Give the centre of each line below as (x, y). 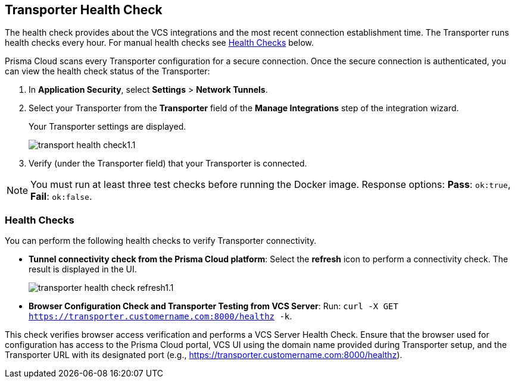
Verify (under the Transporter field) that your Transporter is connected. (168, 164)
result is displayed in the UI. (83, 269)
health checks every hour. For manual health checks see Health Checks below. (160, 43)
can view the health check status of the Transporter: (107, 71)
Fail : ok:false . (61, 197)
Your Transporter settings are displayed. (107, 127)
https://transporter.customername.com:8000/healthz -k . (160, 316)
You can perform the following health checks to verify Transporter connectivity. (161, 241)
